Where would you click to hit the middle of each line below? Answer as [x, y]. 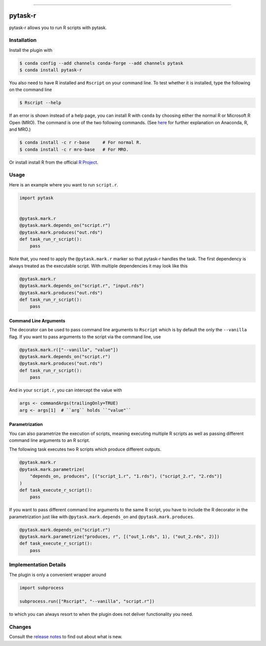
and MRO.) [20, 129]
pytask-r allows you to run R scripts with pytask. [58, 28]
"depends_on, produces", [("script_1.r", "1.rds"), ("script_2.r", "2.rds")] [126, 476]
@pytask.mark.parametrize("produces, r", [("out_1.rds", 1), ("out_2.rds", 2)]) [119, 537]
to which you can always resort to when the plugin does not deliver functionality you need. [101, 614]
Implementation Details [38, 565]
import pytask [36, 198]
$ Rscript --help [40, 103]
